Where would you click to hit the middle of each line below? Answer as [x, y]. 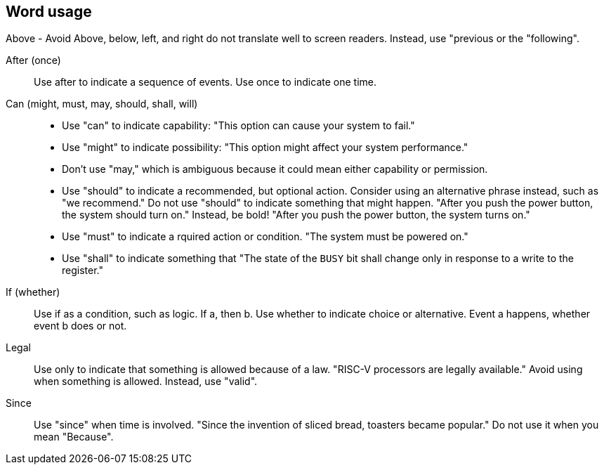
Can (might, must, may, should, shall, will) [102, 104]
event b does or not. [80, 326]
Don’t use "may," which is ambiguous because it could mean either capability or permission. [275, 169]
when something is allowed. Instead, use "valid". [146, 381]
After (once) [33, 60]
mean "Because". [74, 437]
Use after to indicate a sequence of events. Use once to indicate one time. [205, 82]
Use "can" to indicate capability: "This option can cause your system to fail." [238, 126]
